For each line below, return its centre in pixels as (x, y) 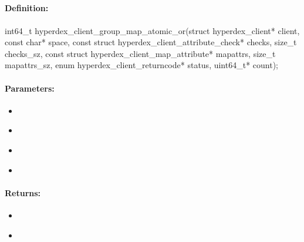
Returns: (23, 192)
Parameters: (30, 88)
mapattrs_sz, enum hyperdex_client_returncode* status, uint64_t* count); (141, 65)
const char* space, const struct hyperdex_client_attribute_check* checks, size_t (151, 42)
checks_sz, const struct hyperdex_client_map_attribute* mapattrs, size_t (140, 53)
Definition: (27, 8)
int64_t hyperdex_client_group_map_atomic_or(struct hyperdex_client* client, (152, 30)
